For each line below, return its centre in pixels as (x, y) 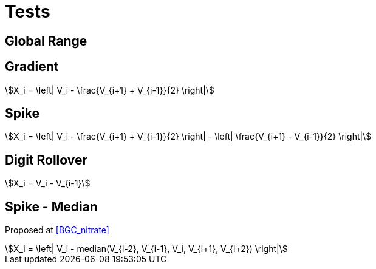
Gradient (32, 67)
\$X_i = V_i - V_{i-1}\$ (48, 183)
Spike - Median (51, 206)
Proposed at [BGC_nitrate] (57, 230)
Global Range (46, 41)
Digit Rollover (46, 160)
